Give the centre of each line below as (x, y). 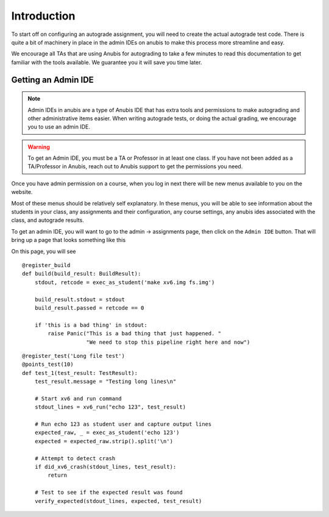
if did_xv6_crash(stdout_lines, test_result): (105, 467)
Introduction (43, 16)
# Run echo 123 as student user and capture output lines (123, 424)
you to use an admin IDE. (59, 127)
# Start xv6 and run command (78, 398)
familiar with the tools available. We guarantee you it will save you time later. (107, 62)
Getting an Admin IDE (52, 80)
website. (22, 192)
